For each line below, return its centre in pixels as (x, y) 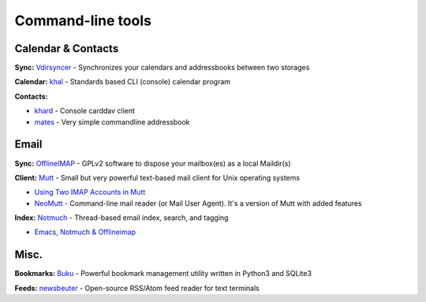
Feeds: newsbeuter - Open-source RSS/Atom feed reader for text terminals (137, 288)
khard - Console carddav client (85, 111)
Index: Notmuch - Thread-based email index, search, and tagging (121, 218)
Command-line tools (83, 21)
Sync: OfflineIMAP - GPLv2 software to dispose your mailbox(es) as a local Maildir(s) (153, 163)
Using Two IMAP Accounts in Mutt (90, 192)
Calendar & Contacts (67, 48)
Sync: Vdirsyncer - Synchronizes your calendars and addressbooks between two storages (162, 68)
